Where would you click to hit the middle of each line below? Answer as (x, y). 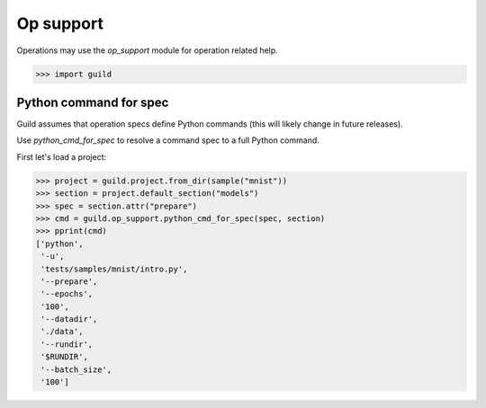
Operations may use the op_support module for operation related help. (147, 50)
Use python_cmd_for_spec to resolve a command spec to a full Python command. (168, 140)
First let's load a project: (62, 156)
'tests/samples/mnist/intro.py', (114, 269)
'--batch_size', (76, 369)
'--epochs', (67, 294)
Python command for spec (93, 102)
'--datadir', (69, 319)
